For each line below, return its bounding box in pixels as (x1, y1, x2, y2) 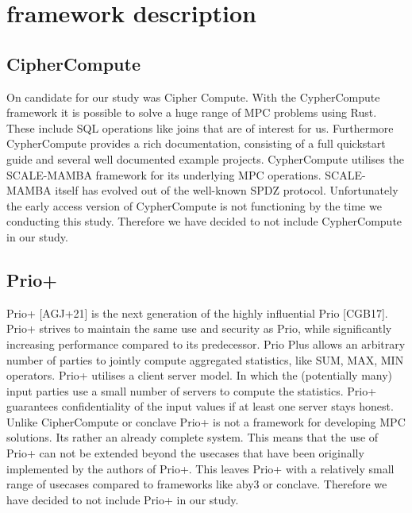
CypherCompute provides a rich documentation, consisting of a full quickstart (6, 135, 386, 152)
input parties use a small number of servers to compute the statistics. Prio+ (6, 382, 377, 399)
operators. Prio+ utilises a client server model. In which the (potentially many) (6, 367, 393, 384)
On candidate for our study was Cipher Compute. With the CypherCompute (6, 88, 380, 105)
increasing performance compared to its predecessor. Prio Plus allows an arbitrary (6, 335, 406, 352)
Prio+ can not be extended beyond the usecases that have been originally (6, 445, 364, 461)
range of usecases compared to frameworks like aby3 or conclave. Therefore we (6, 476, 387, 492)
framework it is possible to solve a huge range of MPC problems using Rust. (6, 104, 377, 121)
